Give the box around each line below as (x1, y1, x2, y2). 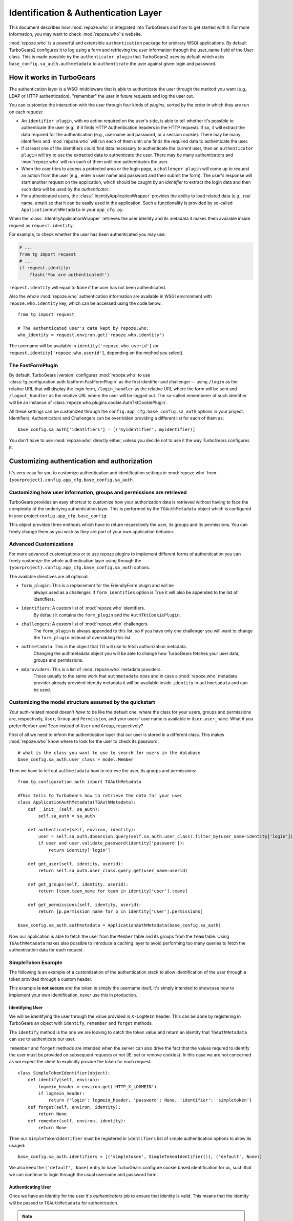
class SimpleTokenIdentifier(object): (18, 1070, 111, 1075)
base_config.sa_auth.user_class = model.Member (18, 757, 134, 762)
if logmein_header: (38, 1091, 85, 1096)
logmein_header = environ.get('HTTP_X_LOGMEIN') (38, 1084, 157, 1089)
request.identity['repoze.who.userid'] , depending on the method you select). (9, 350, 184, 356)
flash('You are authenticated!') (29, 272, 110, 277)
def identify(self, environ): (27, 1077, 100, 1083)
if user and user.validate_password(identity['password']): (38, 841, 185, 846)
